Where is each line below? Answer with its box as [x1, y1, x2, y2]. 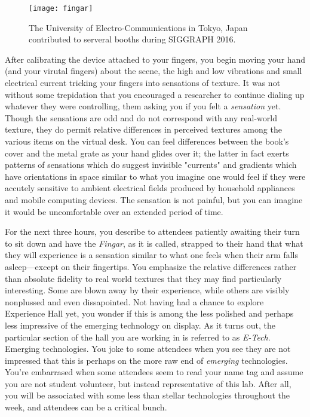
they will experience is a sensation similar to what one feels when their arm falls [5, 249, 298, 261]
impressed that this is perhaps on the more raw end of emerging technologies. [5, 354, 288, 366]
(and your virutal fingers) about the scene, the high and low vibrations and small [5, 65, 302, 77]
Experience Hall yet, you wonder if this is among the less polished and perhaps [5, 307, 294, 320]
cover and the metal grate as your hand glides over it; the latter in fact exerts [5, 146, 289, 159]
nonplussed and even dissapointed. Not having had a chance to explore [5, 295, 264, 308]
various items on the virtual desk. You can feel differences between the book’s [5, 135, 289, 147]
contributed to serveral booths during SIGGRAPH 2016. [29, 33, 236, 45]
